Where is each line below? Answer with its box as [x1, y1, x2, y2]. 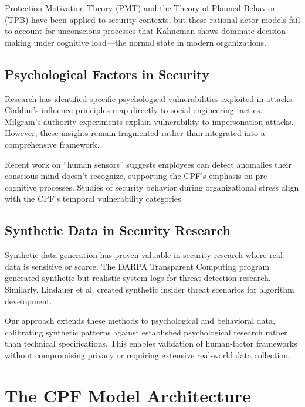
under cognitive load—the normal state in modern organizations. [33, 36, 267, 48]
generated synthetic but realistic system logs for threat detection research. [5, 272, 271, 284]
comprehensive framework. [5, 138, 100, 150]
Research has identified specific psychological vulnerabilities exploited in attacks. [5, 92, 294, 104]
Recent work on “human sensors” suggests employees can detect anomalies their [5, 158, 292, 170]
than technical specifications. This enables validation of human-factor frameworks [5, 337, 297, 350]
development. [5, 294, 52, 307]
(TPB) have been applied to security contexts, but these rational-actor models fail [5, 13, 300, 25]
